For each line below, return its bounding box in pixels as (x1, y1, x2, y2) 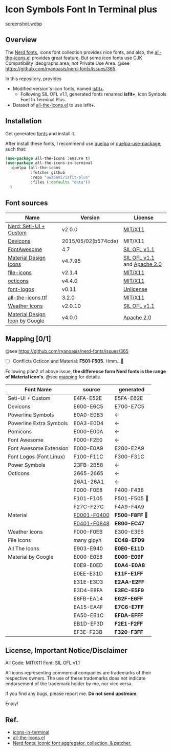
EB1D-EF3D (73, 620, 104, 628)
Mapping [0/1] (5, 334, 51, 343)
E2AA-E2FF (114, 578, 145, 585)
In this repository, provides (5, 76, 62, 82)
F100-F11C (73, 453, 103, 461)
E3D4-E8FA (73, 587, 103, 594)
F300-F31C (114, 453, 145, 461)
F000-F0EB (73, 528, 103, 536)
